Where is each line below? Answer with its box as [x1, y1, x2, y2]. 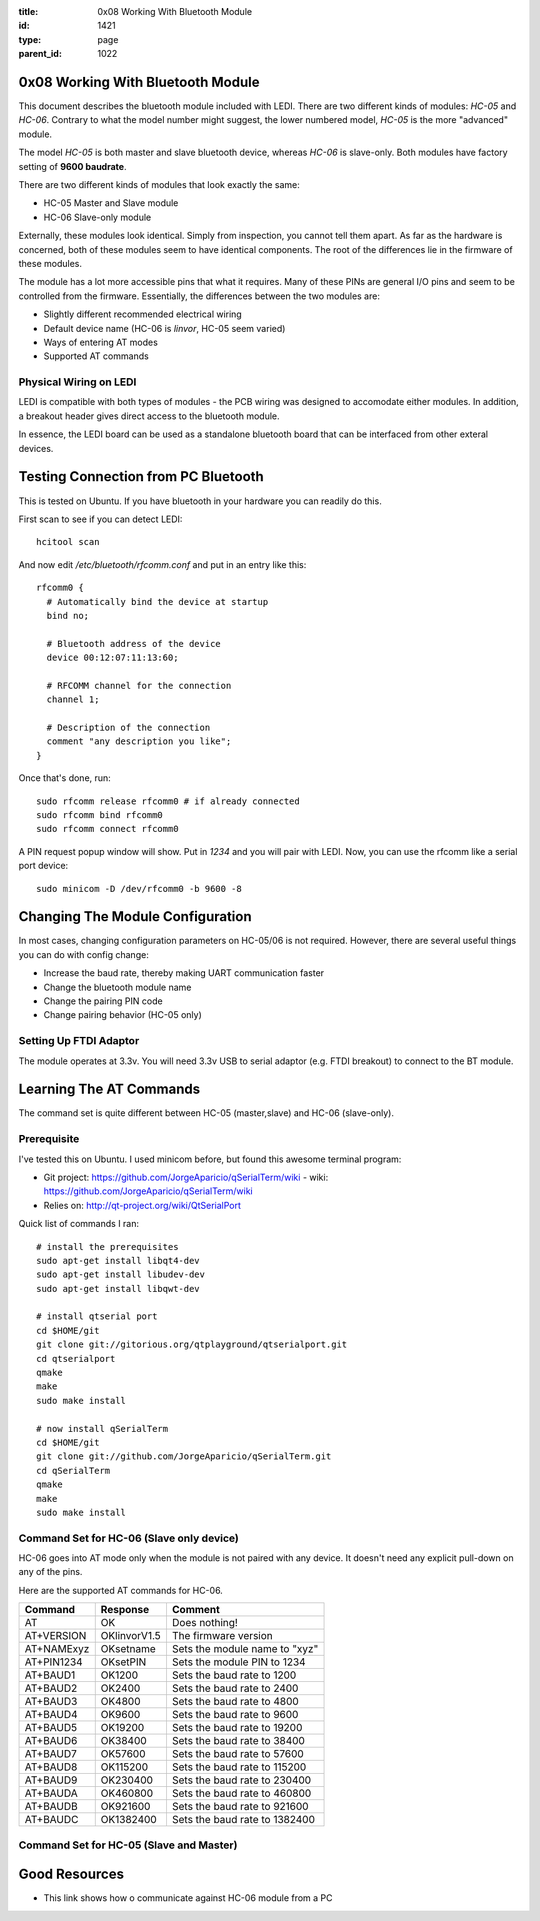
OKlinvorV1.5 [100, 1629, 162, 1643]
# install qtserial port [36, 1311, 158, 1322]
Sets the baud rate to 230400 [171, 1773, 312, 1787]
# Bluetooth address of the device [46, 638, 222, 649]
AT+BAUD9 [24, 1773, 78, 1787]
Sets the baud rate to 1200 [171, 1668, 297, 1682]
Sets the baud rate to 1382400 [171, 1813, 315, 1827]
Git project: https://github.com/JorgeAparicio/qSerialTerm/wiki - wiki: [43, 1171, 329, 1183]
